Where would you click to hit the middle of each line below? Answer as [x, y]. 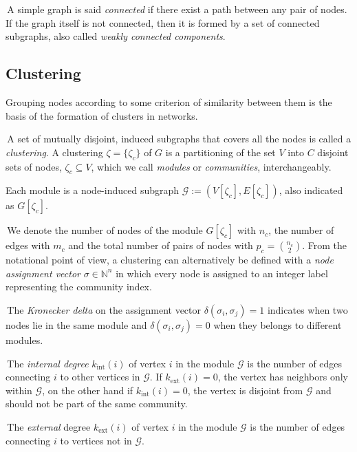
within [19, 390]
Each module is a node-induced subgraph [93, 190]
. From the [325, 245]
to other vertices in [100, 377]
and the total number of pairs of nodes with [161, 245]
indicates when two [307, 309]
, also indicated [311, 190]
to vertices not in [96, 440]
